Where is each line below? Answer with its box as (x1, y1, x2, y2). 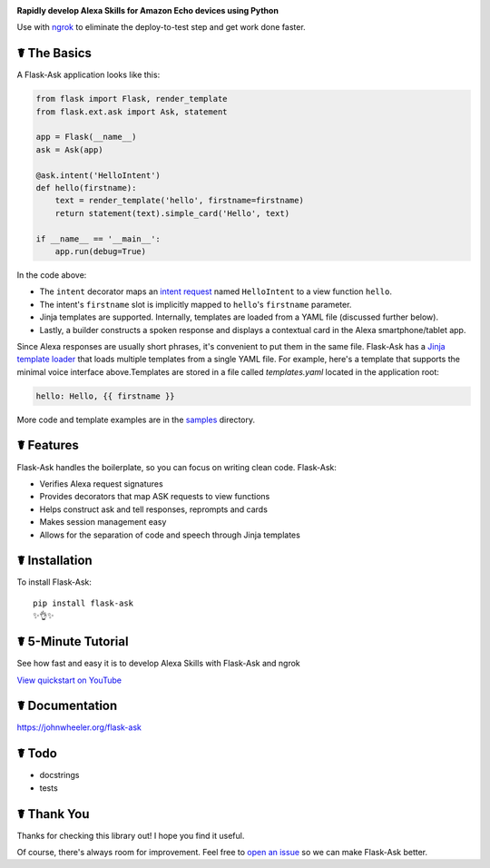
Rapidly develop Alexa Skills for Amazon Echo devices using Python (16, 5, 279, 15)
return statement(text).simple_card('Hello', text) (54, 208, 290, 218)
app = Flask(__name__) (35, 132, 137, 143)
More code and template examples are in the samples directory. (16, 414, 256, 425)
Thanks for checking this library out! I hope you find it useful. (16, 830, 245, 841)
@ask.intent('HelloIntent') (35, 170, 161, 181)
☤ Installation (16, 553, 93, 568)
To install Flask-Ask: (16, 577, 93, 587)
